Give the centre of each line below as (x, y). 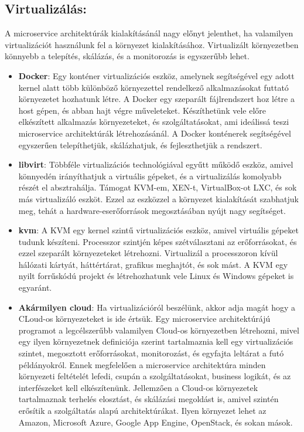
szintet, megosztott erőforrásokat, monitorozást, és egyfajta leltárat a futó (151, 353)
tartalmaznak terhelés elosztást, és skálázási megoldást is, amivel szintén (148, 399)
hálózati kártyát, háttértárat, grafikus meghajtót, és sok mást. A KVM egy (153, 264)
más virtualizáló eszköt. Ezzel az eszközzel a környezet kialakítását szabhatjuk (158, 198)
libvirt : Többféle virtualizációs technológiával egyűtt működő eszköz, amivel (156, 164)
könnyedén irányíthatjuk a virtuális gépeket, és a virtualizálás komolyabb (150, 176)
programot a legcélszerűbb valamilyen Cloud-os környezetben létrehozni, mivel (159, 330)
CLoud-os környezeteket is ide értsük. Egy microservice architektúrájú (144, 319)
